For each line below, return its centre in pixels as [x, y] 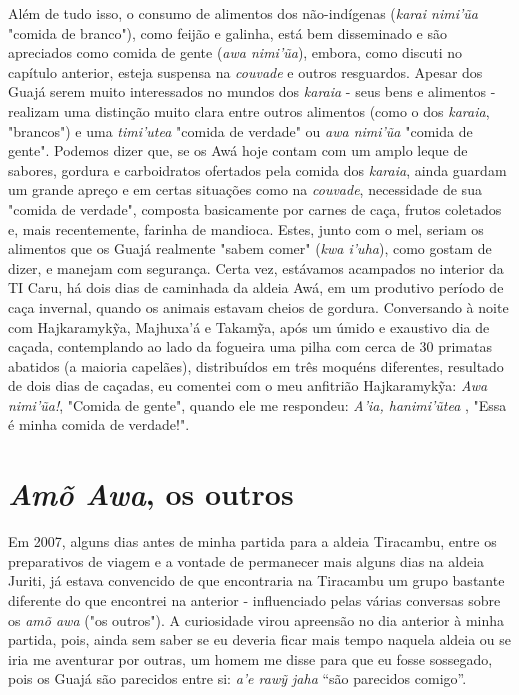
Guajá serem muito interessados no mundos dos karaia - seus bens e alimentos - [252, 91]
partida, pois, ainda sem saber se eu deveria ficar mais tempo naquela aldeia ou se [260, 639]
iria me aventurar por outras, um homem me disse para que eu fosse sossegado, [250, 658]
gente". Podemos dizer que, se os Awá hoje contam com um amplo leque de [238, 150]
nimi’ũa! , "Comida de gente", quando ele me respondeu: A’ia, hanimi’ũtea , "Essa [257, 404]
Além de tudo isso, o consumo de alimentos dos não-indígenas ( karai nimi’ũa [243, 13]
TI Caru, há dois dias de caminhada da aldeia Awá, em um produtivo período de [256, 287]
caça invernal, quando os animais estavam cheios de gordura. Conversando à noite [258, 306]
